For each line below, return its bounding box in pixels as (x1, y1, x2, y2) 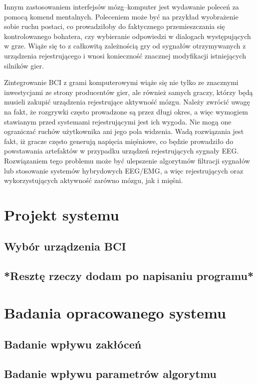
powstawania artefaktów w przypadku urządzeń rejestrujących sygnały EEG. (4, 145, 239, 156)
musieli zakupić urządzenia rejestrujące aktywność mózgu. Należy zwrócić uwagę (4, 96, 250, 107)
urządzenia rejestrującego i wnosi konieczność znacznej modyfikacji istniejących (4, 50, 246, 60)
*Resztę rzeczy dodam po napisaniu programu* (4, 268, 254, 283)
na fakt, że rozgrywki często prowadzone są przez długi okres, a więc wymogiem (4, 106, 248, 116)
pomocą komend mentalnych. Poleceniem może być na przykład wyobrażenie (4, 11, 239, 21)
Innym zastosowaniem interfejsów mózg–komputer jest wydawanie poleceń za (4, 1, 239, 11)
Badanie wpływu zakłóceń (4, 336, 142, 352)
